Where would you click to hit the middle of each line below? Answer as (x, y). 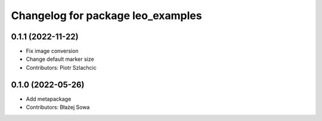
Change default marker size (60, 59)
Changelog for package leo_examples (106, 15)
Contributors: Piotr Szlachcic (61, 67)
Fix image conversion (52, 51)
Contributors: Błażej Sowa (58, 107)
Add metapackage (49, 99)
